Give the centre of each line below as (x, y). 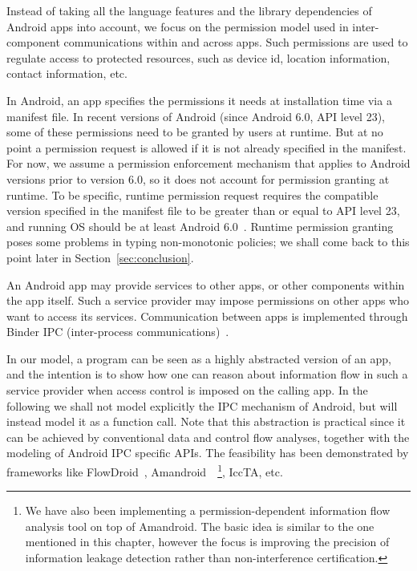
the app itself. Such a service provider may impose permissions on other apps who (208, 300)
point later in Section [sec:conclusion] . (100, 257)
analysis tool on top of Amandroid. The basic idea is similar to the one (200, 526)
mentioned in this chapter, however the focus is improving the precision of (207, 542)
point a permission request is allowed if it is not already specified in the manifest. (206, 147)
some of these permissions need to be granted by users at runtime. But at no (195, 132)
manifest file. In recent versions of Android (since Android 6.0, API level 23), (196, 116)
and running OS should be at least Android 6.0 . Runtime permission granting (200, 226)
